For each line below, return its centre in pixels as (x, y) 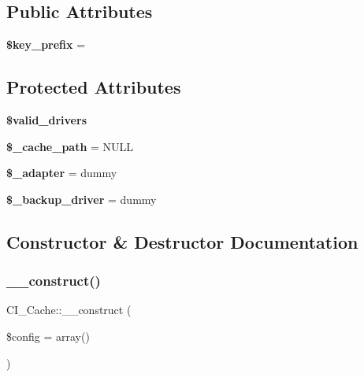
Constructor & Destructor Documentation (182, 241)
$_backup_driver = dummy (82, 199)
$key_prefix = (46, 44)
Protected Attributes (94, 87)
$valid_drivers (46, 120)
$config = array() (48, 336)
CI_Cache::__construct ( (69, 310)
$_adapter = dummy (62, 173)
